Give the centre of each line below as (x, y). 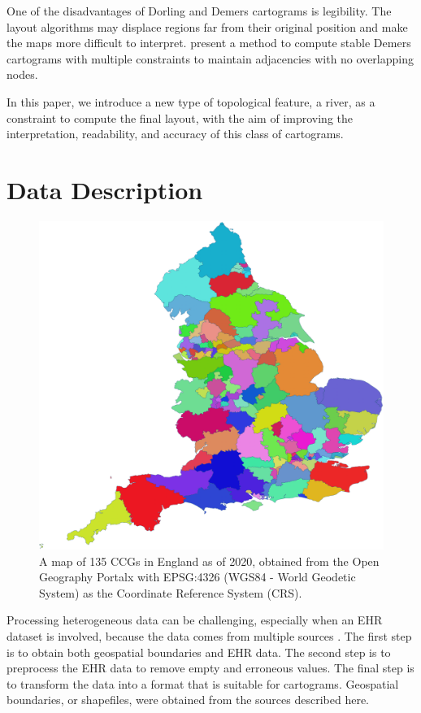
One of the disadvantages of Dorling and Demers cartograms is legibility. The (199, 11)
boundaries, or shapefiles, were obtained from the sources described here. (188, 700)
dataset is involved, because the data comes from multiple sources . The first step (209, 635)
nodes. (22, 74)
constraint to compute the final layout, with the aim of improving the (180, 117)
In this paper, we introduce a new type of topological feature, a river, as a (191, 101)
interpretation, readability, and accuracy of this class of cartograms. (175, 134)
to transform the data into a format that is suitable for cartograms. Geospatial (203, 683)
